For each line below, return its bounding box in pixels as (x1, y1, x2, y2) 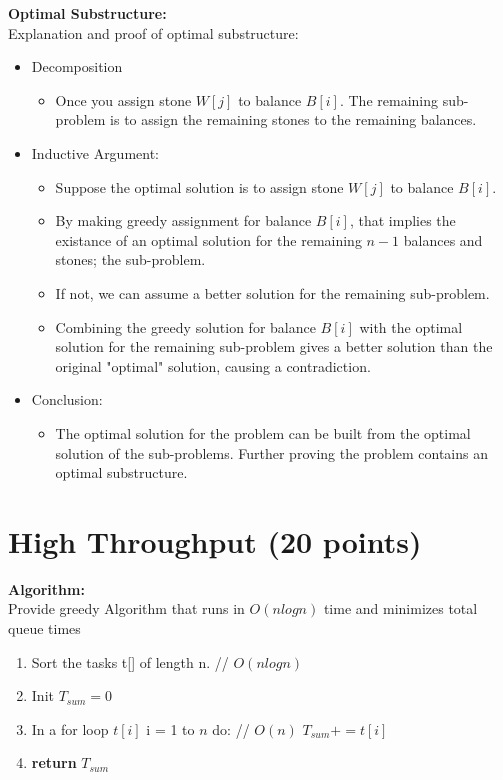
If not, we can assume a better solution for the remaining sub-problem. (55, 282, 490, 303)
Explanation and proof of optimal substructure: (8, 22, 299, 43)
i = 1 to (146, 718, 195, 739)
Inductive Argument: (31, 142, 160, 163)
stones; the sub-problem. (55, 249, 206, 270)
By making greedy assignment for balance (55, 210, 312, 231)
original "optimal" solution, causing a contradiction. (55, 355, 371, 376)
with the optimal (359, 316, 463, 337)
